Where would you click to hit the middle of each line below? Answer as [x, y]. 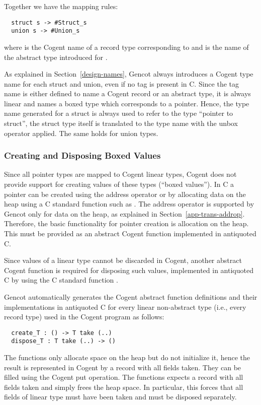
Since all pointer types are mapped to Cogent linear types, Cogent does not [120, 174]
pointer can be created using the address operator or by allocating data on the [125, 194]
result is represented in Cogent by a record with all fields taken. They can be [123, 367]
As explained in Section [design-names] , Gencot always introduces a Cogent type [129, 74]
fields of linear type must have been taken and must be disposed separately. [120, 397]
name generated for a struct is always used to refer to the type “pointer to [119, 113]
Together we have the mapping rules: [61, 6]
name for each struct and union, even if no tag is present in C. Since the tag [121, 83]
